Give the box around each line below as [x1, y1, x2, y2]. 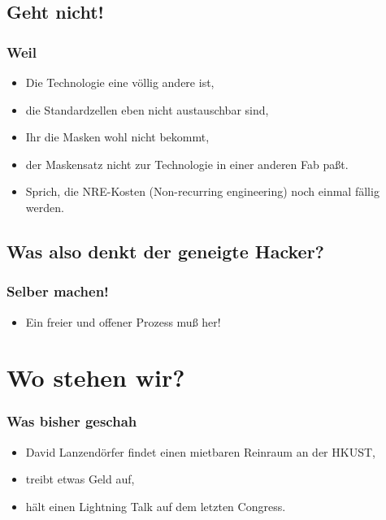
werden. [25, 198, 64, 215]
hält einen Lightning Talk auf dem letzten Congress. [25, 497, 286, 514]
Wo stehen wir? [7, 361, 185, 394]
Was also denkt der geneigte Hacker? [7, 238, 325, 263]
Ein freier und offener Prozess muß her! [25, 313, 221, 330]
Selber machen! [7, 281, 109, 301]
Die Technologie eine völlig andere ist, [25, 74, 215, 90]
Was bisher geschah [7, 411, 137, 431]
